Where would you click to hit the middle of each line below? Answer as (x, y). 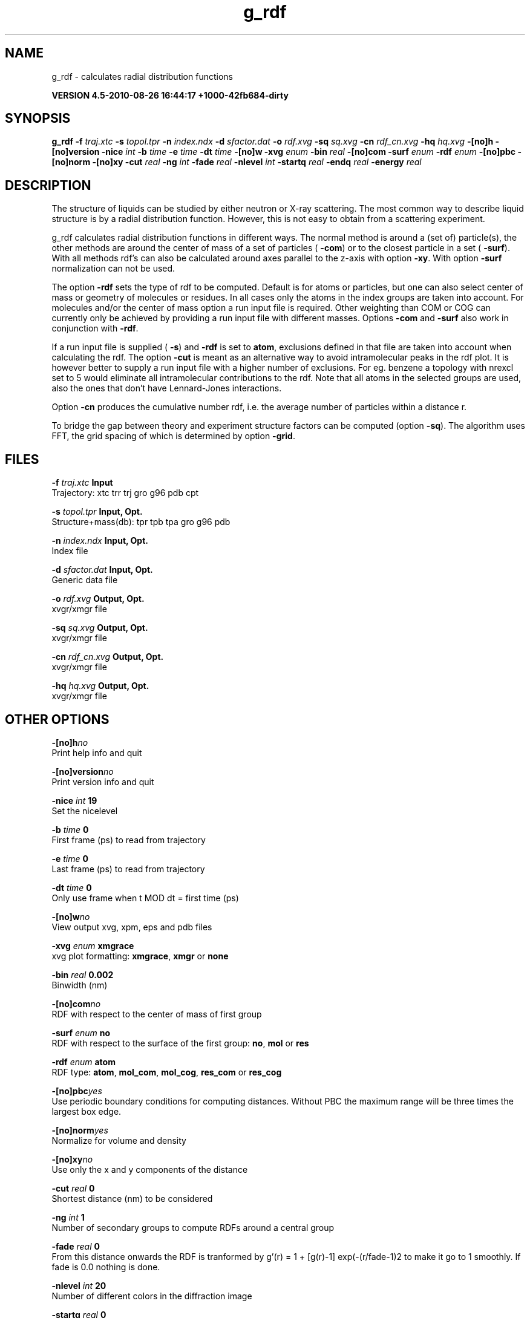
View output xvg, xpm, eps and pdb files (132, 927)
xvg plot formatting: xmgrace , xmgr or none (140, 956)
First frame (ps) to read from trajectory (129, 840)
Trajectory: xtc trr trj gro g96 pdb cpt (125, 493)
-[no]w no (71, 916)
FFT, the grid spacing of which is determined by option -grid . (173, 436)
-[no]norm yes (80, 1130)
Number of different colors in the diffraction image (152, 1296)
